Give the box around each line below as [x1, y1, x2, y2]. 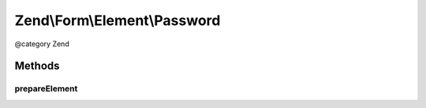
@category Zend [14, 39, 70, 49]
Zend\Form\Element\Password [14, 12, 221, 29]
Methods [14, 59, 60, 73]
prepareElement [14, 83, 78, 94]
